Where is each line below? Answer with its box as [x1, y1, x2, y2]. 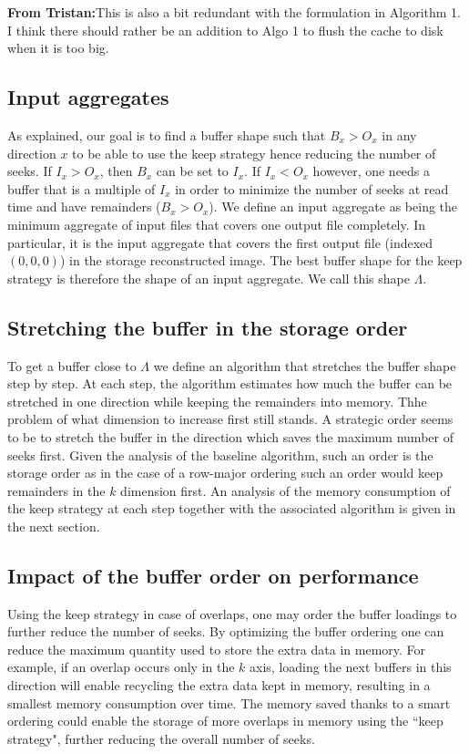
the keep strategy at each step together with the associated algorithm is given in [7, 499, 456, 518]
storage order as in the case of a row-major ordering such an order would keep [7, 463, 444, 482]
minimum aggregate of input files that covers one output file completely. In [7, 214, 426, 233]
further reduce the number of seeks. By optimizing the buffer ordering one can [7, 622, 444, 641]
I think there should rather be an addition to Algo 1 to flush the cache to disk [7, 20, 444, 39]
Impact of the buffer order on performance [7, 561, 419, 589]
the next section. [7, 516, 100, 535]
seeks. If [7, 161, 52, 181]
